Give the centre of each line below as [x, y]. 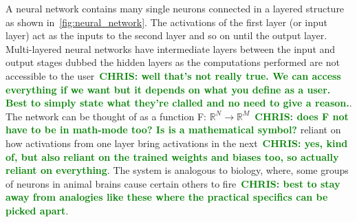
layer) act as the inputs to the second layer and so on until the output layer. [166, 35]
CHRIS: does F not [302, 116]
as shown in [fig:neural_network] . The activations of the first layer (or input [166, 22]
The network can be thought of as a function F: [106, 116]
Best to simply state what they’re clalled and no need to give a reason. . [179, 103]
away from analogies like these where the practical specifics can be [167, 197]
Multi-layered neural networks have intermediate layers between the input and [171, 48]
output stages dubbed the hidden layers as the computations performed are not [173, 62]
